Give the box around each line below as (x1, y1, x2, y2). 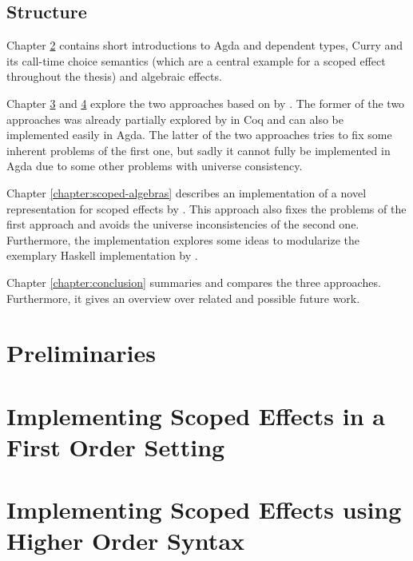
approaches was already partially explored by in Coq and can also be (6, 110, 344, 127)
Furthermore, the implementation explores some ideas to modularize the (6, 231, 359, 248)
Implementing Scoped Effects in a (6, 399, 385, 432)
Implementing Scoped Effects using (6, 493, 402, 526)
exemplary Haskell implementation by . (6, 247, 198, 264)
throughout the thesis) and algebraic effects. (6, 68, 222, 85)
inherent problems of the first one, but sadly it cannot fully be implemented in (6, 141, 391, 158)
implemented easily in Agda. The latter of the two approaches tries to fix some (6, 126, 392, 143)
